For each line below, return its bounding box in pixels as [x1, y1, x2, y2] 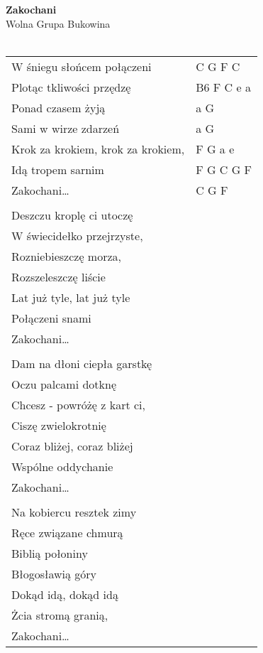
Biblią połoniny [11, 544, 88, 561]
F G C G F [196, 161, 252, 178]
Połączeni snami [11, 309, 91, 326]
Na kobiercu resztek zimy [11, 503, 137, 520]
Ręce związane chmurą [11, 524, 123, 541]
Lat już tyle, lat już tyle [11, 288, 130, 306]
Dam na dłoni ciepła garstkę [11, 355, 152, 372]
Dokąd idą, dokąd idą [11, 585, 118, 603]
